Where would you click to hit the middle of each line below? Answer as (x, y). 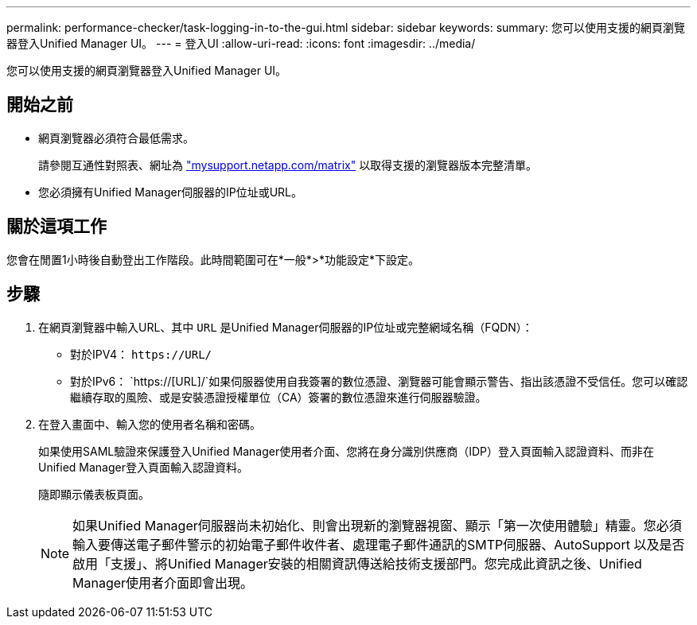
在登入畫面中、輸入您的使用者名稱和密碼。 (150, 424)
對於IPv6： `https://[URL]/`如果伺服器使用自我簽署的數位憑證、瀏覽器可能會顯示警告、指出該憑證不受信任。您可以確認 (379, 381)
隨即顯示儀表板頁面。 (94, 494)
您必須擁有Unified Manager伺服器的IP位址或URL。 (171, 192)
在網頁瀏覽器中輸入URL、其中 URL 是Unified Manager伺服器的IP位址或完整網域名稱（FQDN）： (286, 327)
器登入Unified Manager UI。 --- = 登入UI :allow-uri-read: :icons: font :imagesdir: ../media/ (241, 43)
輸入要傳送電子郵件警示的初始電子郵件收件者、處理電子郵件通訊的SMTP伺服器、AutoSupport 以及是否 (379, 544)
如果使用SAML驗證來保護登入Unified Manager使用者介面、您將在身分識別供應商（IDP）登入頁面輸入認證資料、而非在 (346, 451)
